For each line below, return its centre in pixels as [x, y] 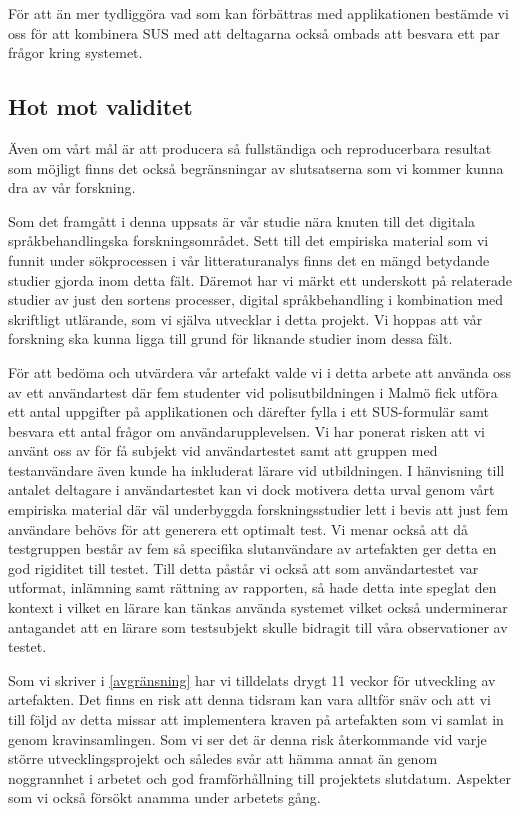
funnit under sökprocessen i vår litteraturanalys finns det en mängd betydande [249, 259]
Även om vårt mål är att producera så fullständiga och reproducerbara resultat [250, 147]
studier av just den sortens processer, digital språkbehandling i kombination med [256, 299]
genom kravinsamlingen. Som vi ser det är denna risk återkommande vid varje [247, 738]
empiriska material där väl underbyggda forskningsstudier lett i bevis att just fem [258, 509]
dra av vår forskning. [72, 187]
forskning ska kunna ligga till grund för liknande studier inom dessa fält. [230, 338]
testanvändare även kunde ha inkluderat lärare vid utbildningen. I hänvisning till [256, 469]
